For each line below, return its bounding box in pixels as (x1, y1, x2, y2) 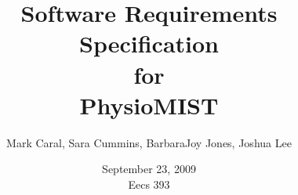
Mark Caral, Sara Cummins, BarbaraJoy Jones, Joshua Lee (6, 134, 292, 150)
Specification (79, 27, 219, 60)
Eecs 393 (128, 175, 170, 192)
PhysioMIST (79, 88, 219, 121)
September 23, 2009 (102, 161, 196, 177)
